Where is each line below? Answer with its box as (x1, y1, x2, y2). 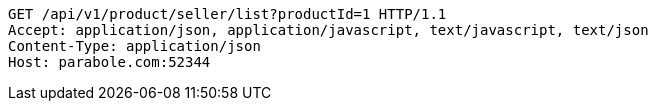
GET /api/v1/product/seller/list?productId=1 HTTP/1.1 (8, 6, 447, 22)
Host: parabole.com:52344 (8, 54, 211, 70)
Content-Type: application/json (8, 38, 261, 54)
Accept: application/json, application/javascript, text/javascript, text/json (8, 22, 649, 38)
